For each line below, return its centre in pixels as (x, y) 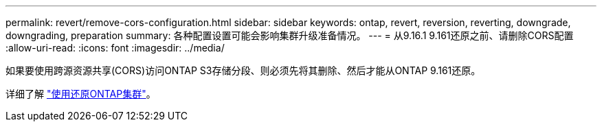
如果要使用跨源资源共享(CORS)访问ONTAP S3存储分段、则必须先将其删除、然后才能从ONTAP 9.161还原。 (243, 70)
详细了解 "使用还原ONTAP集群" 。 (81, 94)
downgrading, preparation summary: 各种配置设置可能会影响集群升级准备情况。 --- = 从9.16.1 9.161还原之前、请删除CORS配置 (290, 35)
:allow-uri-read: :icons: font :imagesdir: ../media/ (115, 48)
